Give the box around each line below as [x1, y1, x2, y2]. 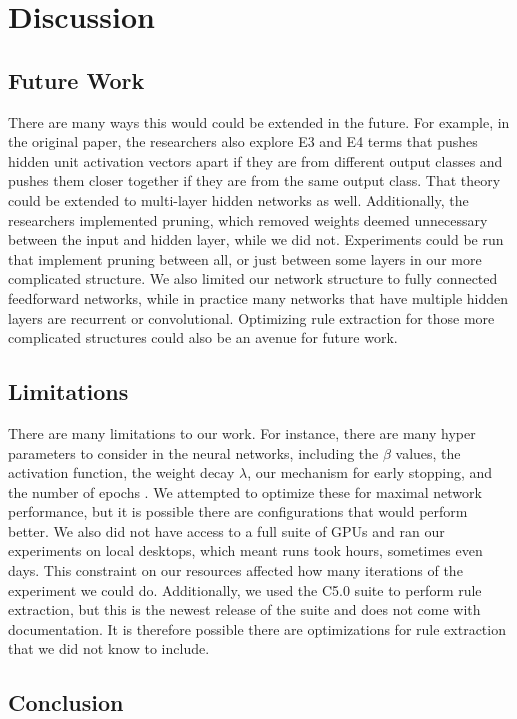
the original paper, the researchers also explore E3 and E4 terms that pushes [8, 131, 478, 152]
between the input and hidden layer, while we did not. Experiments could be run [8, 229, 504, 250]
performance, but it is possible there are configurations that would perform [8, 501, 468, 522]
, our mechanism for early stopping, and [247, 462, 493, 483]
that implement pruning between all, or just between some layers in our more [8, 248, 482, 269]
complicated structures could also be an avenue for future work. [8, 327, 398, 348]
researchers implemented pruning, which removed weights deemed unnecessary [8, 209, 488, 230]
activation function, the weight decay [8, 462, 235, 483]
